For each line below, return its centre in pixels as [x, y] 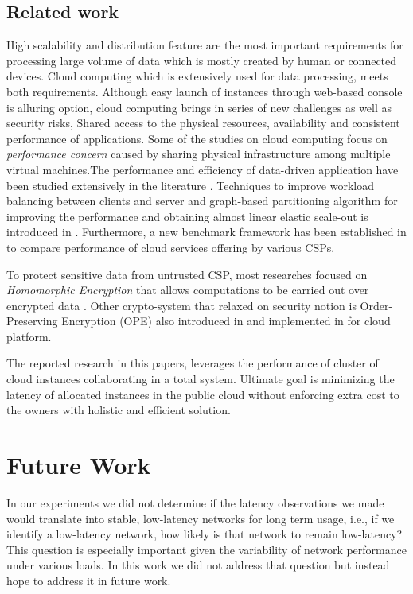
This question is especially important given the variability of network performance [206, 549]
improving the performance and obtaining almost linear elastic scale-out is [187, 216]
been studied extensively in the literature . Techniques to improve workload [191, 185]
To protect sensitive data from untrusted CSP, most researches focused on [187, 274]
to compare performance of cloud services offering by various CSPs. [171, 247]
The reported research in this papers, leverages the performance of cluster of [193, 363]
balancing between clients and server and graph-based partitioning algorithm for [202, 201]
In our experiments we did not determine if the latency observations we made [195, 502]
